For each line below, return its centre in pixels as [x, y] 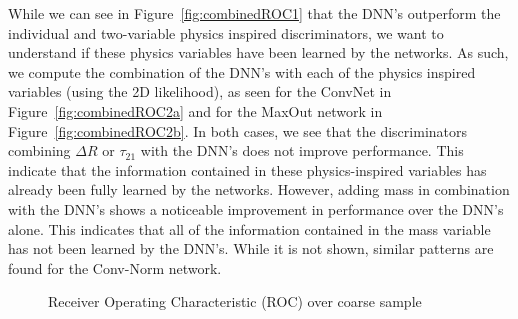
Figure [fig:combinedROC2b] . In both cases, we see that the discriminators [238, 130]
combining [39, 150]
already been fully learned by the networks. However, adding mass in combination [259, 189]
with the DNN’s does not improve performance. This [302, 150]
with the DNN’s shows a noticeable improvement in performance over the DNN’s [256, 208]
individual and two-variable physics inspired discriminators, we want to [226, 32]
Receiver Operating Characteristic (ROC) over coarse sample [235, 301]
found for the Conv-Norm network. [115, 267]
